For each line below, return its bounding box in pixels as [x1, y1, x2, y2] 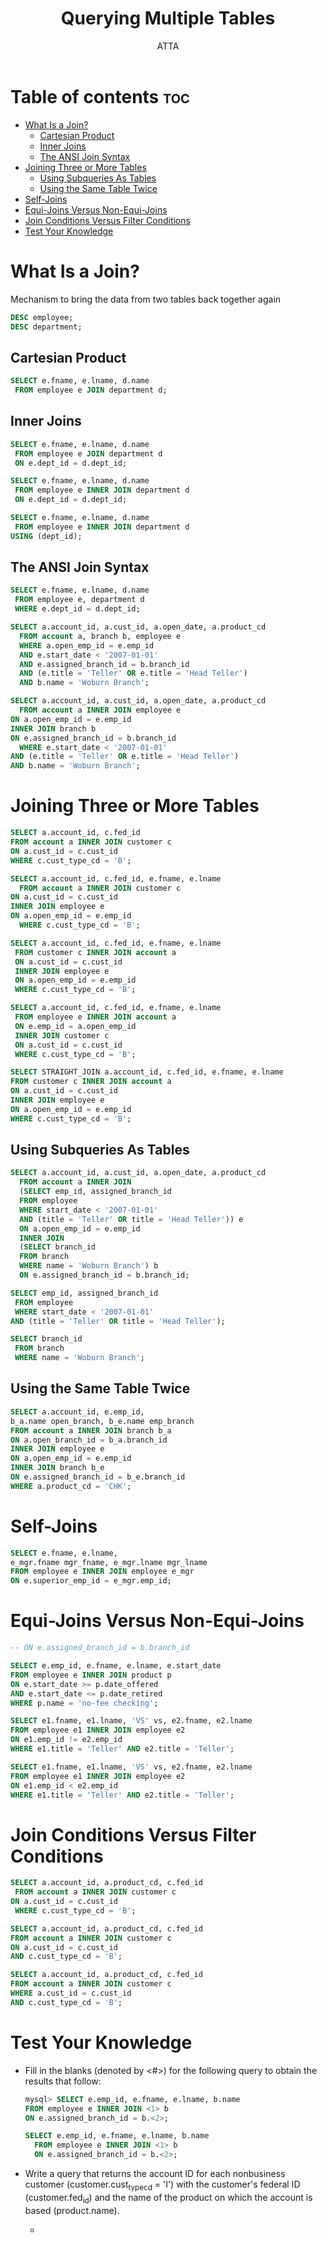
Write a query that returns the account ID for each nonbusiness [24, 2168, 286, 2179]
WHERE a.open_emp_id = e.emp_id [19, 640, 155, 651]
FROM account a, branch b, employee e [19, 631, 182, 641]
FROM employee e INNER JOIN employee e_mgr [10, 1567, 195, 1577]
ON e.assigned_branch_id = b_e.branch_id [10, 1472, 186, 1482]
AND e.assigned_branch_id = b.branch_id [19, 659, 190, 669]
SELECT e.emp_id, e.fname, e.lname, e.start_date [10, 1661, 222, 1671]
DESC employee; [10, 312, 74, 322]
